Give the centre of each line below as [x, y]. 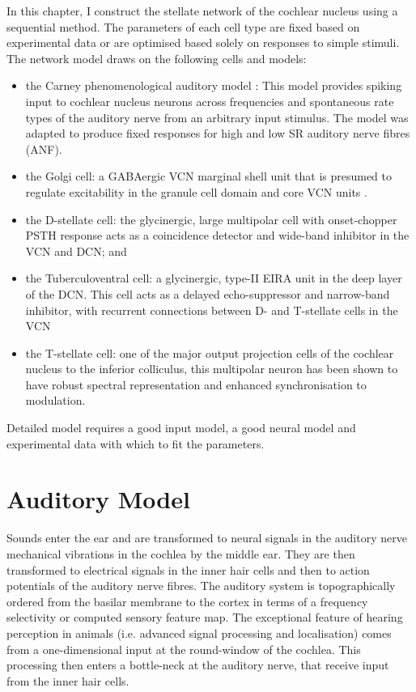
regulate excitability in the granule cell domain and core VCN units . [196, 191]
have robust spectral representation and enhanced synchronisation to [196, 384]
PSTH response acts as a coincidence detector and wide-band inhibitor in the [217, 235]
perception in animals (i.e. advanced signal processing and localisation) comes [199, 633]
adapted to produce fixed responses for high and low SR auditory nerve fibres [218, 133]
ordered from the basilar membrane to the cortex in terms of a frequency [187, 601]
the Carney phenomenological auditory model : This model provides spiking [214, 85]
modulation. [55, 400]
